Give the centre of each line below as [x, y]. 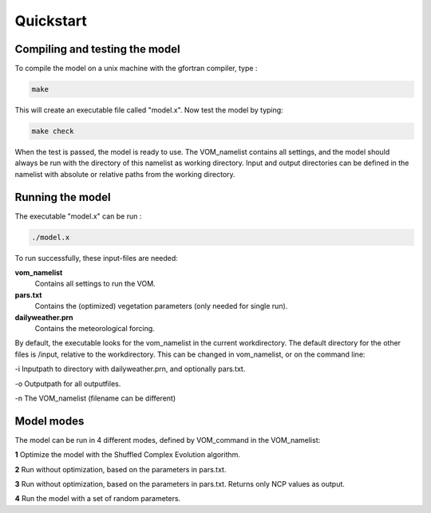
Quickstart [51, 21]
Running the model [63, 197]
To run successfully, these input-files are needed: [97, 258]
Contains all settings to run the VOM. [95, 284]
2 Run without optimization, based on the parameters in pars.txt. [121, 469]
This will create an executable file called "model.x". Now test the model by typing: [149, 110]
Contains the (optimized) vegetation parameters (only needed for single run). [161, 306]
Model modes [49, 421]
